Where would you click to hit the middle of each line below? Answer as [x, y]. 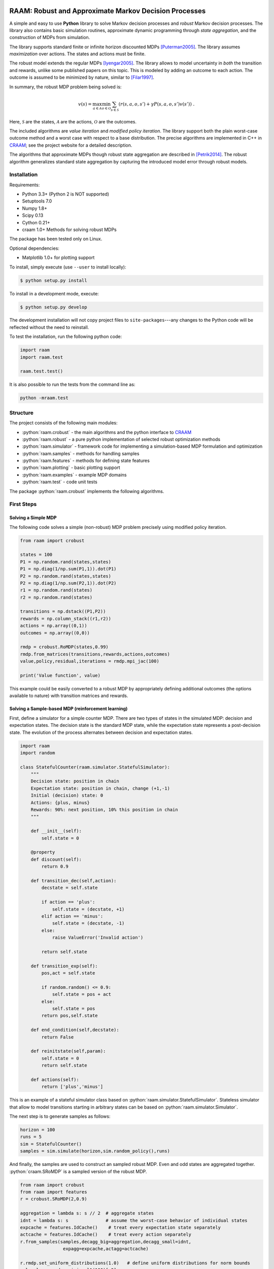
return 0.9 [55, 866]
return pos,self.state [70, 1016]
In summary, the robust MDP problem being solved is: [65, 87]
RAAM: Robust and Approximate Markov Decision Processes [108, 11]
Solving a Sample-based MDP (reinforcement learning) [68, 709]
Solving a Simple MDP [33, 518]
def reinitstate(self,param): [68, 1051]
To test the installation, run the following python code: [65, 337]
